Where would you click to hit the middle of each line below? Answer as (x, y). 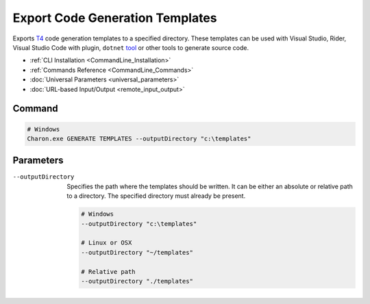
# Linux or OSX (107, 243)
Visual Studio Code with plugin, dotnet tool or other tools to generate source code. (131, 47)
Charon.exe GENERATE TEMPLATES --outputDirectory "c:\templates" (139, 138)
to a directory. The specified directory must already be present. (156, 196)
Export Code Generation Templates (115, 18)
